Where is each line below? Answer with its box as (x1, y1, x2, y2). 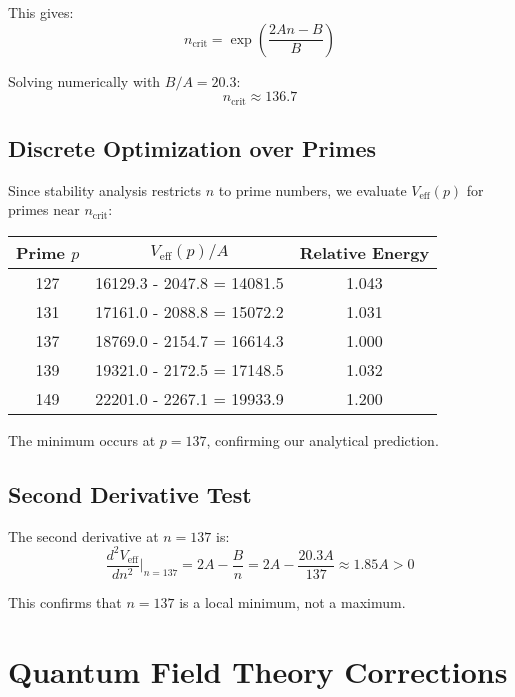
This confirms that (8, 591, 122, 612)
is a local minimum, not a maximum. (179, 591, 406, 612)
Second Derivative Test (8, 479, 252, 510)
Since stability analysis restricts (8, 179, 201, 200)
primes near (8, 199, 80, 220)
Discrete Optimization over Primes (8, 133, 376, 164)
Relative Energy (299, 241, 430, 265)
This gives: (8, 2, 74, 22)
